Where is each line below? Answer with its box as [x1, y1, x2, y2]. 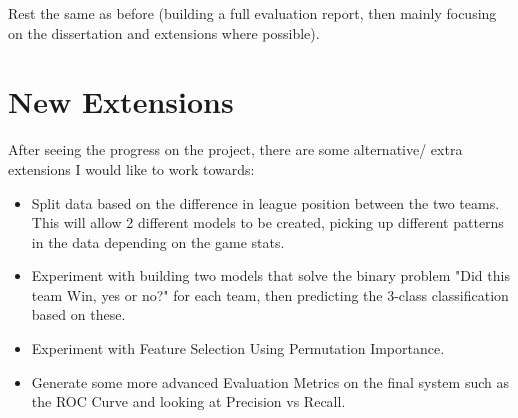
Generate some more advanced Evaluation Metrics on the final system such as [31, 371, 509, 392]
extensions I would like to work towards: [8, 158, 255, 179]
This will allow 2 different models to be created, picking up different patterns [31, 212, 504, 233]
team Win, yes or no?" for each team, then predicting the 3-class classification [31, 284, 509, 305]
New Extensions [8, 81, 234, 122]
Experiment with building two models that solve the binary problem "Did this [31, 265, 510, 286]
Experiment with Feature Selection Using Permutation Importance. [31, 338, 445, 359]
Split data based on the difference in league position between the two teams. [31, 192, 500, 213]
